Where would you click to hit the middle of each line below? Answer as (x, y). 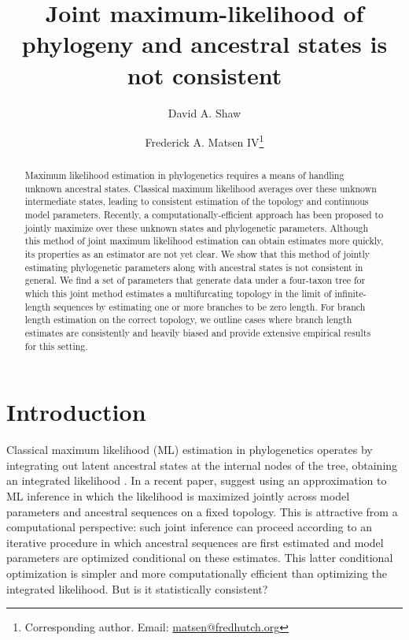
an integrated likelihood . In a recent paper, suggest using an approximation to (197, 480)
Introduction (76, 412)
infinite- (350, 294)
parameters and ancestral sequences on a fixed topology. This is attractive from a (202, 511)
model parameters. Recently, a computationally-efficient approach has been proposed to (204, 215)
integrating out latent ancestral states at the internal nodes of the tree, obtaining (202, 465)
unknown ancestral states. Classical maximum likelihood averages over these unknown (201, 188)
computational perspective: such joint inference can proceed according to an (190, 527)
